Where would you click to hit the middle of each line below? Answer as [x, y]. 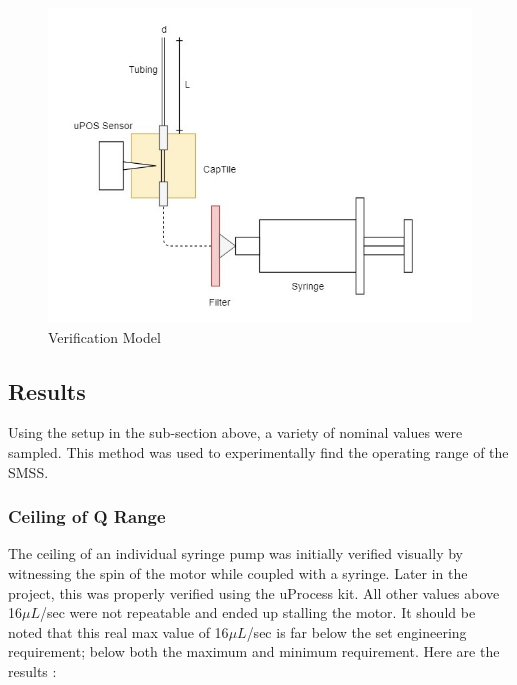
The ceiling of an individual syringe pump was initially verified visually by [235, 553]
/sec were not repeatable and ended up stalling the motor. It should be [258, 612]
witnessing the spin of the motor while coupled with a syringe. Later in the [238, 572]
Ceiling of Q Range [87, 516]
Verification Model [104, 336]
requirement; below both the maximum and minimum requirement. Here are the [254, 651]
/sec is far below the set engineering [356, 631]
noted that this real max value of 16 [118, 631]
